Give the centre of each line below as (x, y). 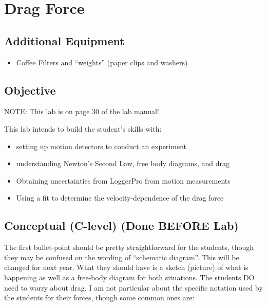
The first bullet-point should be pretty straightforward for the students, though (129, 247)
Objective (30, 90)
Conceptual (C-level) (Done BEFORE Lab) (121, 226)
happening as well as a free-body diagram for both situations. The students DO (129, 277)
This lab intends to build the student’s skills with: (83, 128)
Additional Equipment (64, 40)
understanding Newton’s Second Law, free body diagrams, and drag (123, 163)
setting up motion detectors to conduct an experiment (101, 146)
